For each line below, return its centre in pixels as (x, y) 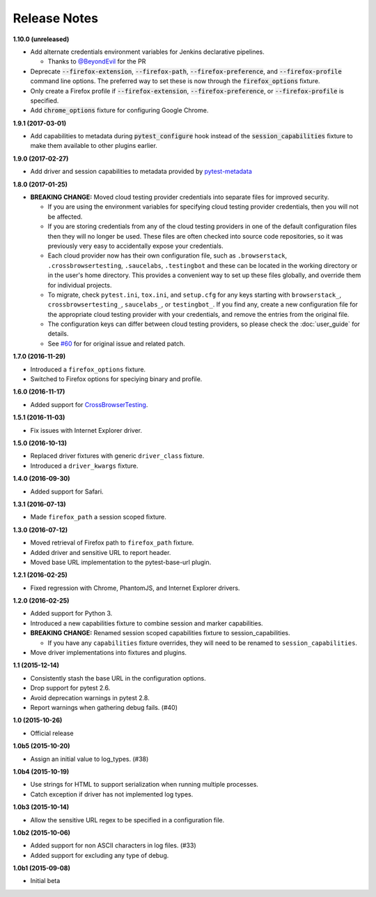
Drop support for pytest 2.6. (70, 688)
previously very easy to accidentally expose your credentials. (135, 246)
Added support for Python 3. (71, 614)
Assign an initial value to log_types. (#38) (89, 759)
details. (58, 334)
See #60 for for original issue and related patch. (117, 343)
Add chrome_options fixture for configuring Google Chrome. (119, 110)
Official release (52, 733)
